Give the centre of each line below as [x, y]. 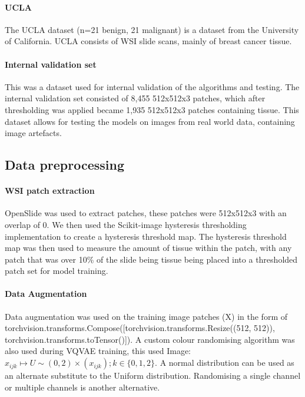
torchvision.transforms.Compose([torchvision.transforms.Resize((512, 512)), [140, 328]
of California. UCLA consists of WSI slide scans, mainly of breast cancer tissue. [148, 41]
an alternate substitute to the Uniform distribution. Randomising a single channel [153, 376]
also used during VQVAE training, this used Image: [98, 351]
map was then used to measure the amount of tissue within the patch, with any [148, 248]
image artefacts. [33, 133]
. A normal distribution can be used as [225, 363]
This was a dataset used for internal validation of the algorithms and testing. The [152, 86]
